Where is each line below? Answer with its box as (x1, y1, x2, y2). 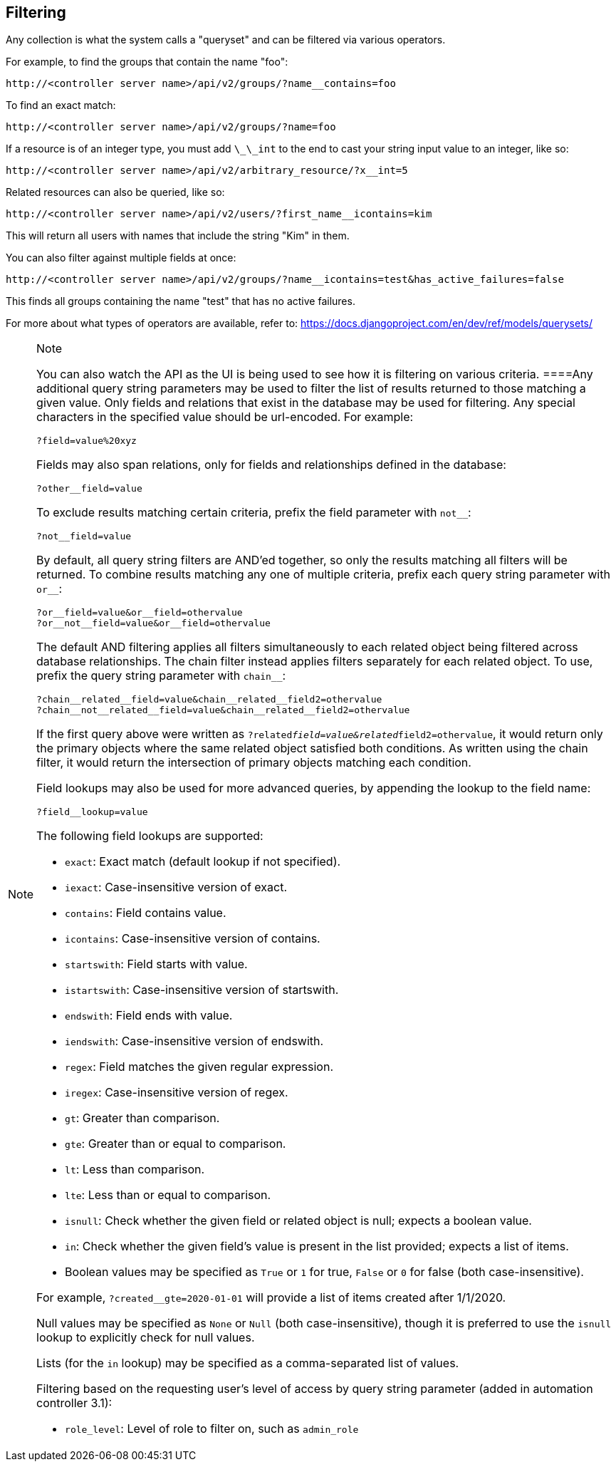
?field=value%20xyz (36, 435, 137, 447)
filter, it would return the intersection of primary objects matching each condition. (36, 755, 471, 770)
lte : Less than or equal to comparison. (65, 1188, 271, 1203)
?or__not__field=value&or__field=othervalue (36, 618, 271, 629)
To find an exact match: (6, 99, 116, 112)
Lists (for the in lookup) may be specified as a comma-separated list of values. (36, 1356, 459, 1371)
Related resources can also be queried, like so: (6, 186, 225, 199)
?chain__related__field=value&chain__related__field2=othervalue (36, 694, 382, 705)
